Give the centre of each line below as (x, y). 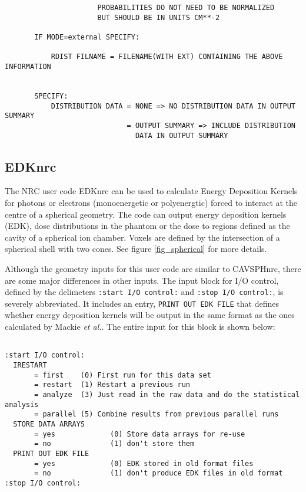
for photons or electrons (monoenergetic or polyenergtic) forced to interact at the (151, 202)
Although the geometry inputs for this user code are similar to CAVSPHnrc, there (153, 268)
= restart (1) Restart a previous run (112, 385)
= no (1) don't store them (114, 444)
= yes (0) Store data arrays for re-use (140, 434)
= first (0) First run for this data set (123, 375)
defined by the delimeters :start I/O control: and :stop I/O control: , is (144, 292)
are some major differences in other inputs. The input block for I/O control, (142, 280)
